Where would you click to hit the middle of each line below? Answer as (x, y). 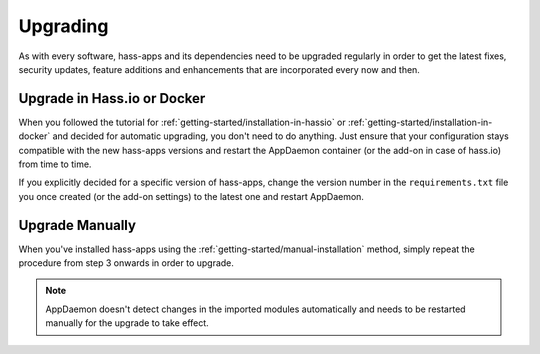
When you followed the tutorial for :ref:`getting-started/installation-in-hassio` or (182, 122)
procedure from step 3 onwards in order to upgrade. (126, 263)
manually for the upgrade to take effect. (127, 323)
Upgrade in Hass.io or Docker (112, 98)
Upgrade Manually (77, 225)
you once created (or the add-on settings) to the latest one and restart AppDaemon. (191, 196)
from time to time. (55, 164)
